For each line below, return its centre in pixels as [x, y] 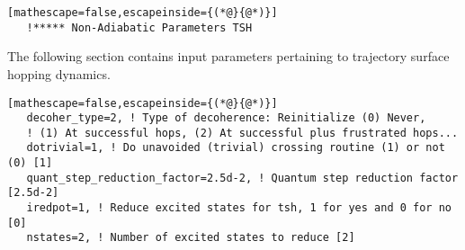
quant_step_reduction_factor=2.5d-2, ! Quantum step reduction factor [242, 178]
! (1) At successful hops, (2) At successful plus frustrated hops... [242, 133]
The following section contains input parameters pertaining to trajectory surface [228, 56]
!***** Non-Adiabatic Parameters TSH [139, 27]
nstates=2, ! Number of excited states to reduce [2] [191, 238]
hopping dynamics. [59, 73]
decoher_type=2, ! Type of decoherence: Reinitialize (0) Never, [226, 118]
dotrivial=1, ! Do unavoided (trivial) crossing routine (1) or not [236, 148]
